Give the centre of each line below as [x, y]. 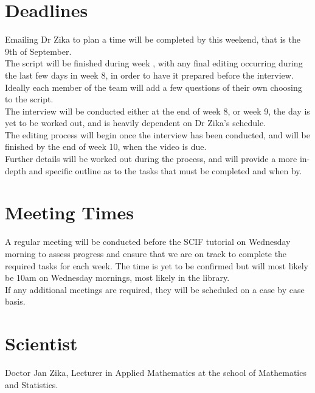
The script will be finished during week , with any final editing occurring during [154, 63]
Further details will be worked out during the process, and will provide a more [151, 159]
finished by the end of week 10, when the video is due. [106, 147]
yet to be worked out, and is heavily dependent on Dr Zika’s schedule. [136, 123]
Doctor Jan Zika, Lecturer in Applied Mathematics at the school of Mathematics [156, 373]
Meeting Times [69, 212]
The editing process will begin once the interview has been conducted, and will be [157, 134]
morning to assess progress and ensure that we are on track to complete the [146, 253]
